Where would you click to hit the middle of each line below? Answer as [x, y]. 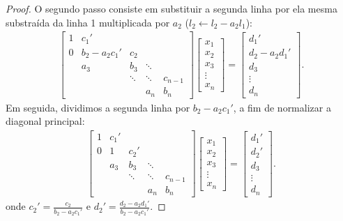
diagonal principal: [45, 121]
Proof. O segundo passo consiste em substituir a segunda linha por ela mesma [171, 8]
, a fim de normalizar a [282, 107]
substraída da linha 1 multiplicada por [88, 22]
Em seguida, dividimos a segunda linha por [98, 107]
